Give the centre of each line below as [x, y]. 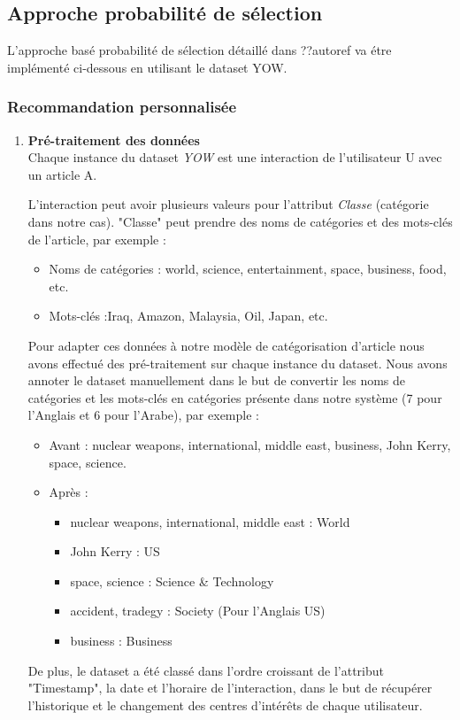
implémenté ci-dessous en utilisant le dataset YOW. [147, 67]
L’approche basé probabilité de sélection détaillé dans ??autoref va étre [199, 50]
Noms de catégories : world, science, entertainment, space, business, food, [248, 269]
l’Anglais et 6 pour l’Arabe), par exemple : [143, 415]
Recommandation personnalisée [122, 107]
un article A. [62, 174]
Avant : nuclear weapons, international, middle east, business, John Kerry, [250, 444]
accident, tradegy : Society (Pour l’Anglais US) [198, 611]
